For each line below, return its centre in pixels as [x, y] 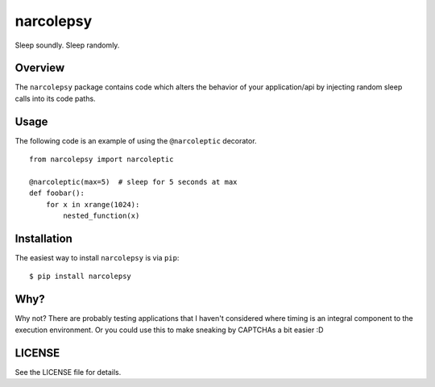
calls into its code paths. [55, 98]
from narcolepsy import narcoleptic [101, 160]
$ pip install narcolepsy [81, 277]
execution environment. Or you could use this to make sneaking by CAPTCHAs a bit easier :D [169, 330]
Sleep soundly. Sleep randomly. [67, 45]
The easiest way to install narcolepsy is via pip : [97, 258]
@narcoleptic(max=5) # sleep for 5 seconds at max [133, 182]
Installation [43, 238]
